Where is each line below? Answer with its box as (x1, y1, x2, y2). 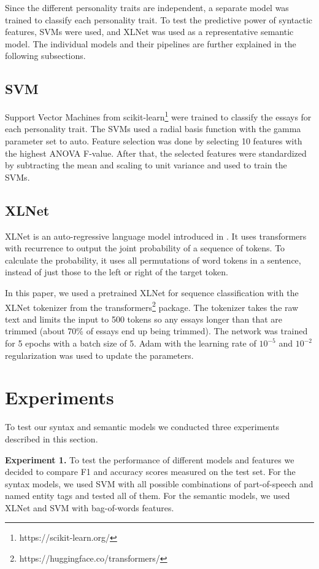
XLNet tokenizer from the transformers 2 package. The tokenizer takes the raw (5, 299, 299, 313)
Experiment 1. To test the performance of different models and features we (5, 453, 294, 466)
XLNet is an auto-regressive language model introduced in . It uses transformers (5, 229, 307, 242)
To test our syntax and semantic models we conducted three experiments (5, 420, 279, 433)
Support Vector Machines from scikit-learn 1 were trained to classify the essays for (5, 109, 312, 123)
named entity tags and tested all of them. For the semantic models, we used (5, 489, 290, 502)
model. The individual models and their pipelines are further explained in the (5, 37, 296, 50)
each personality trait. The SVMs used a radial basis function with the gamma (5, 122, 301, 135)
